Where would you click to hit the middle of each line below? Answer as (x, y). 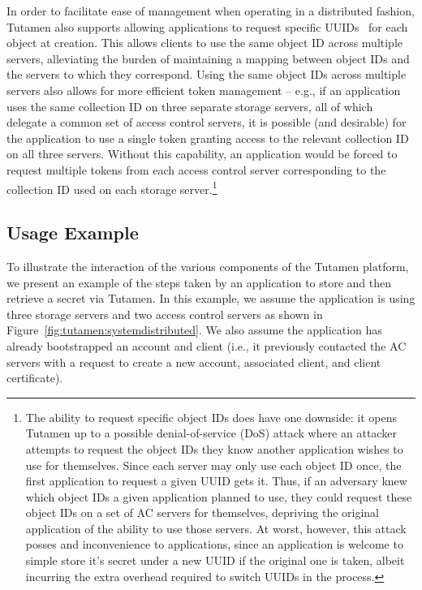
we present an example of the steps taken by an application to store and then (199, 282)
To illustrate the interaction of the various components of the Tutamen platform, (208, 266)
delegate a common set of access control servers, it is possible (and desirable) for (207, 122)
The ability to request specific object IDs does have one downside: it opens (211, 417)
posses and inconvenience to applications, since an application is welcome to (214, 544)
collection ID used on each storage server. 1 (112, 187)
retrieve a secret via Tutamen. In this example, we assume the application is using (211, 298)
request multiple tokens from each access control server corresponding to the (196, 169)
